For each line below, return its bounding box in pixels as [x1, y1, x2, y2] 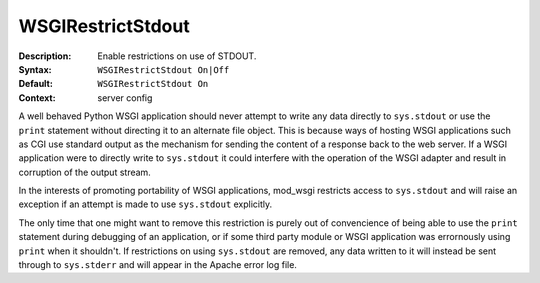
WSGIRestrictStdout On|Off [97, 64, 230, 75]
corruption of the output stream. [18, 166, 152, 178]
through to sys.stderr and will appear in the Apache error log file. [18, 259, 297, 271]
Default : [18, 78, 54, 90]
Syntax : [18, 63, 52, 75]
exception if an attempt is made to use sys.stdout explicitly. [18, 198, 273, 210]
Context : [18, 91, 56, 104]
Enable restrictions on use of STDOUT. [97, 50, 257, 62]
